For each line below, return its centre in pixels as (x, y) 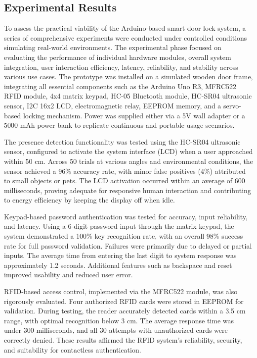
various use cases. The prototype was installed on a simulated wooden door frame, (128, 77)
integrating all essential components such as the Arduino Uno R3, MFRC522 (120, 86)
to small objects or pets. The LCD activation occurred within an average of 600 (125, 180)
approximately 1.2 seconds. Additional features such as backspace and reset (118, 265)
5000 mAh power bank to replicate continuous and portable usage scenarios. (119, 125)
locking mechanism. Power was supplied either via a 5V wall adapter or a (134, 115)
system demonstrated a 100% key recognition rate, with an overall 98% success (124, 236)
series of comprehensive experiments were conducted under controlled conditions (126, 37)
